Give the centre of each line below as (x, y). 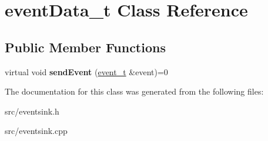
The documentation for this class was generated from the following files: (134, 91)
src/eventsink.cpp (36, 131)
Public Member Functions (85, 47)
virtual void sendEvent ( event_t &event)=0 (86, 71)
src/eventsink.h (32, 111)
